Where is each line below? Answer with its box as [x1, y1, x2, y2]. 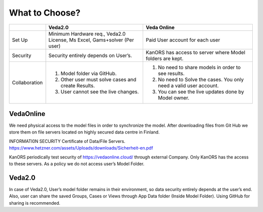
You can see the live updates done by [158, 88, 244, 95]
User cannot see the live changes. [60, 88, 139, 95]
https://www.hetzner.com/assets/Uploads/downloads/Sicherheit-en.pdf [9, 145, 153, 151]
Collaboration [12, 79, 43, 86]
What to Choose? [9, 7, 80, 18]
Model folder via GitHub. [60, 70, 117, 77]
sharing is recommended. [9, 200, 60, 206]
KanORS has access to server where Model [146, 49, 245, 56]
